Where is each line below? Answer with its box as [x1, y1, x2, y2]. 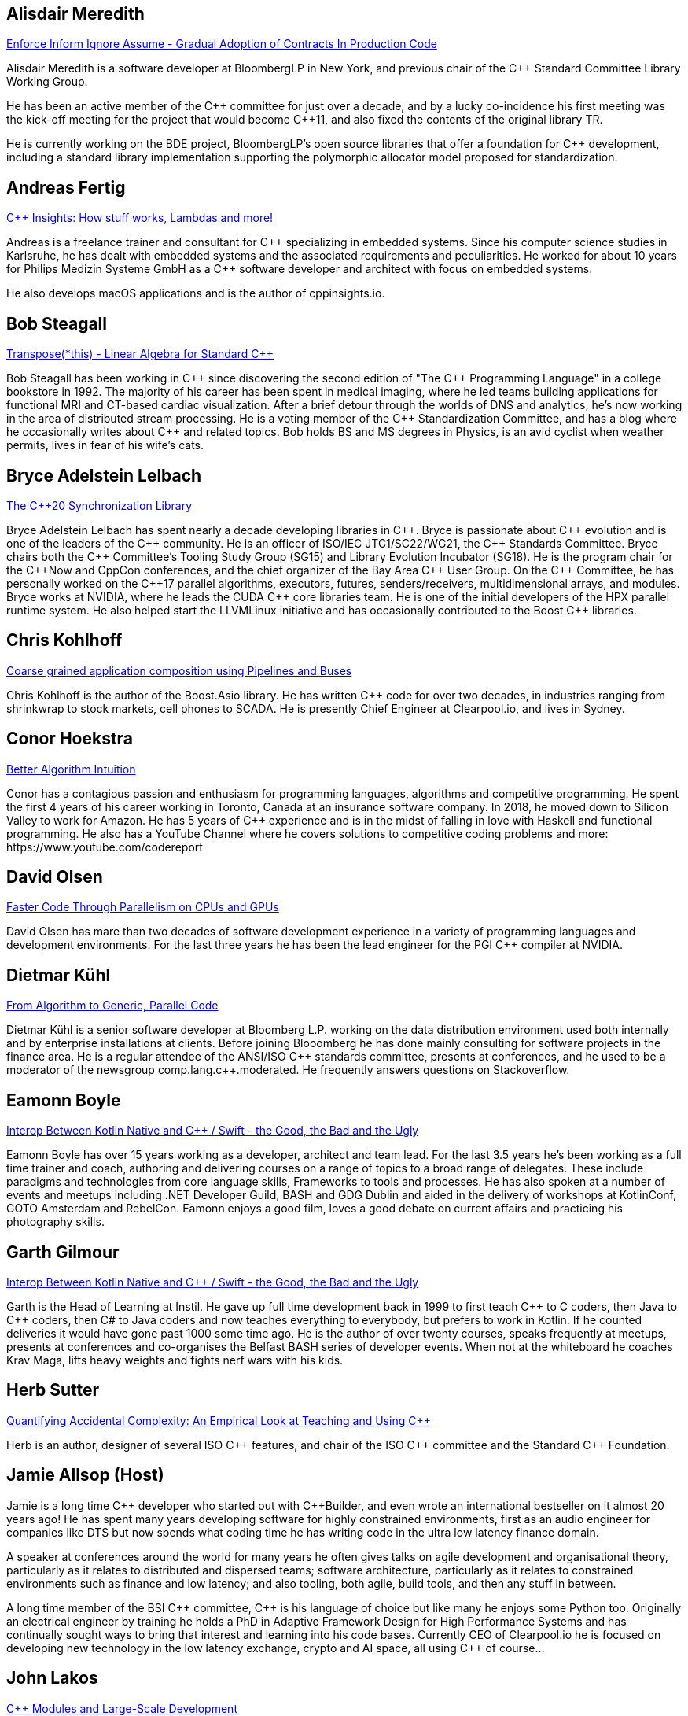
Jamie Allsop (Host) [6, 1465, 164, 1485]
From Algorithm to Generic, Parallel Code [6, 998, 219, 1013]
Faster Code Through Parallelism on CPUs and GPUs [6, 900, 279, 914]
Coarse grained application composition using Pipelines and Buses [6, 663, 352, 677]
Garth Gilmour [6, 1242, 120, 1262]
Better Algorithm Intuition [6, 762, 136, 776]
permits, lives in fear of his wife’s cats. [6, 438, 204, 452]
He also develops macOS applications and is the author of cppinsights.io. [6, 286, 385, 301]
